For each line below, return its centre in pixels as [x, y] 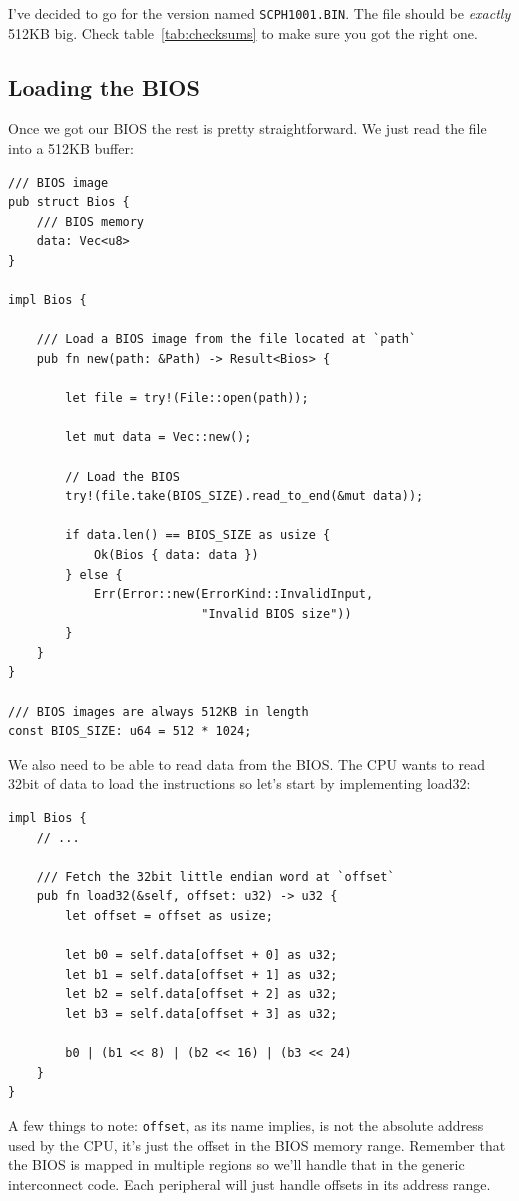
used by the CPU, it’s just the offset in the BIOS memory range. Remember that [257, 1144]
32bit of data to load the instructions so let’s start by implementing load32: [239, 783]
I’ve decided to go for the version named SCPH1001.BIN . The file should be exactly [259, 13]
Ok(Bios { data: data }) [176, 554]
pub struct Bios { [69, 202]
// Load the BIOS [122, 476]
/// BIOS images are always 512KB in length [158, 711]
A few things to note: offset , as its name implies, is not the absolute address [246, 1124]
